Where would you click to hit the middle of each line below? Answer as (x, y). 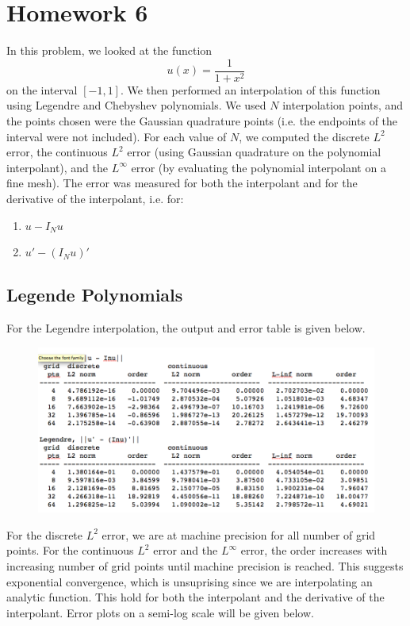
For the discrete (45, 534)
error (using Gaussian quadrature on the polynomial (254, 152)
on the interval (42, 89)
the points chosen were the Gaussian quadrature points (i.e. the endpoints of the (202, 120)
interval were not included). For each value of (117, 136)
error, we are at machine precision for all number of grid (239, 534)
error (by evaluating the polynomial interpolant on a (259, 167)
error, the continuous (57, 152)
